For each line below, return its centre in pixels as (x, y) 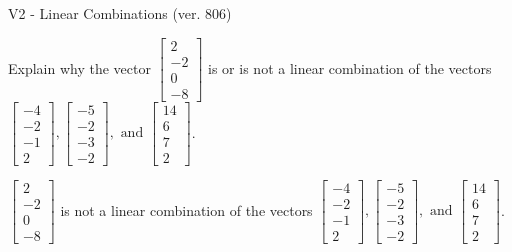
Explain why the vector (79, 67)
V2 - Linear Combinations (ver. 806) (120, 13)
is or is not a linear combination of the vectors (350, 67)
